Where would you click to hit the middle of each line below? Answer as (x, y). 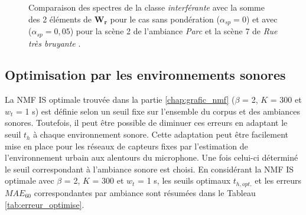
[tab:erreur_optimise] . (45, 204)
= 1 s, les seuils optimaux (184, 180)
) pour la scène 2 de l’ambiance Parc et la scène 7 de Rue (174, 31)
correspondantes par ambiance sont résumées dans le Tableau (145, 192)
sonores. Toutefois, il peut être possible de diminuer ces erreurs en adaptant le (146, 123)
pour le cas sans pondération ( (165, 19)
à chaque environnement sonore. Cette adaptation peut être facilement (161, 134)
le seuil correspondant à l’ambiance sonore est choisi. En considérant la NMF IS (149, 169)
